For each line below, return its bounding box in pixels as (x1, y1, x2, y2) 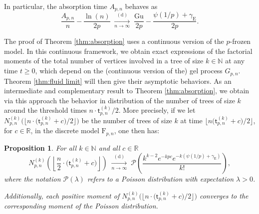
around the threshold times (4, 105, 87, 115)
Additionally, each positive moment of (4, 190, 120, 201)
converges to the (199, 190, 249, 201)
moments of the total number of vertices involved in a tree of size (4, 55, 204, 66)
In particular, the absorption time (4, 1, 107, 11)
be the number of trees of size (81, 115, 172, 125)
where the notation (4, 174, 61, 184)
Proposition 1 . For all (4, 142, 77, 153)
